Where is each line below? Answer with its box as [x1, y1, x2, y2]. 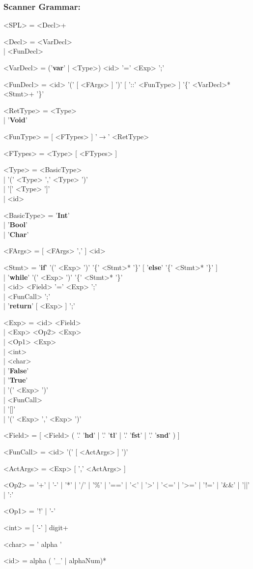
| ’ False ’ [3, 365, 29, 375]
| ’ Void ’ [3, 115, 28, 125]
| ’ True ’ [3, 375, 28, 385]
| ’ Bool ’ [3, 219, 28, 230]
